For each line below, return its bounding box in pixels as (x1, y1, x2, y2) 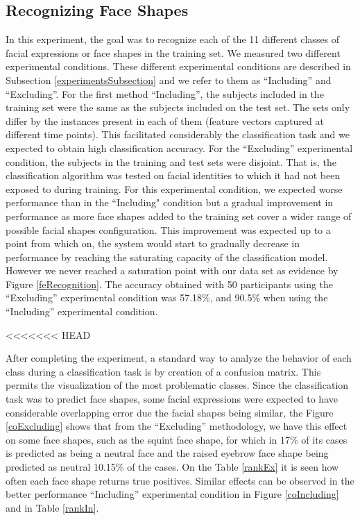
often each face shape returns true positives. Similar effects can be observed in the (6, 473, 354, 487)
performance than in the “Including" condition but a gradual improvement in (6, 195, 334, 210)
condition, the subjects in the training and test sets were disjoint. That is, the (6, 154, 337, 169)
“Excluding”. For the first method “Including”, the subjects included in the (6, 86, 324, 101)
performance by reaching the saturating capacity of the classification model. (6, 249, 328, 264)
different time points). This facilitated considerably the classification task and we (6, 127, 350, 142)
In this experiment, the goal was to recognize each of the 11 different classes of (6, 32, 340, 47)
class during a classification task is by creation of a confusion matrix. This (6, 364, 321, 378)
